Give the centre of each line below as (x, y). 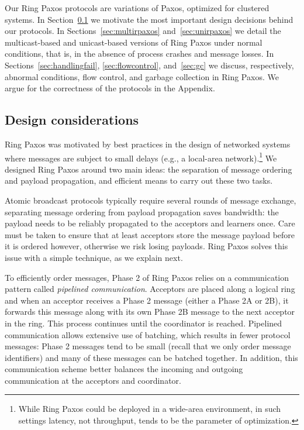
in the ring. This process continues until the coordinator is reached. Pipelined (144, 323)
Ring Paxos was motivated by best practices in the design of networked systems (148, 144)
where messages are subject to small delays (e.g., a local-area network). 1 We (141, 157)
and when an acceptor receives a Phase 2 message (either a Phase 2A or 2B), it (147, 300)
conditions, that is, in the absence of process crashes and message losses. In (139, 54)
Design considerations (72, 120)
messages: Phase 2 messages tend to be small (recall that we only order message (148, 346)
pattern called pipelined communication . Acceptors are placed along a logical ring (150, 289)
